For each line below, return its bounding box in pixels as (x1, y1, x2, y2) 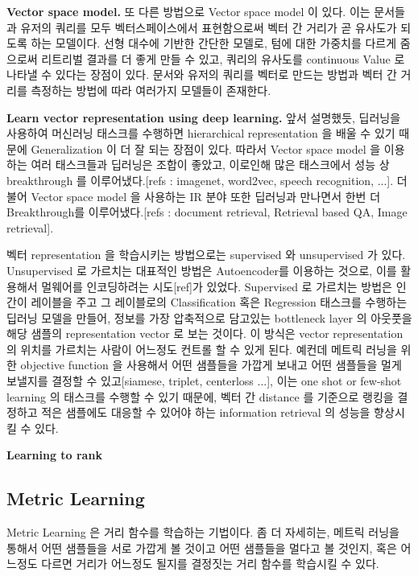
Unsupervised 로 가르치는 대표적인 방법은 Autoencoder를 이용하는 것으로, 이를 (6, 261, 397, 278)
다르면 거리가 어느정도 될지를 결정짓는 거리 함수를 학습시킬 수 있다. (41, 555, 379, 572)
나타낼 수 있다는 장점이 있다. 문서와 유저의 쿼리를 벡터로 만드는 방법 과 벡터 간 (6, 66, 397, 83)
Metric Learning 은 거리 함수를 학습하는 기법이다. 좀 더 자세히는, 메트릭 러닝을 (6, 524, 399, 541)
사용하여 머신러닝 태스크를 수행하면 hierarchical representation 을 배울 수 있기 (6, 125, 395, 142)
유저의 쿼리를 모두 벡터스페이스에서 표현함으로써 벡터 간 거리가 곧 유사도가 (20, 19, 397, 35)
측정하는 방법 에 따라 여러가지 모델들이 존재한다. (31, 81, 271, 98)
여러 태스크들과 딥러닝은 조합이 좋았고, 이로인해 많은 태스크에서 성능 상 (31, 156, 390, 173)
